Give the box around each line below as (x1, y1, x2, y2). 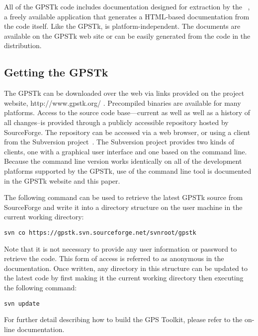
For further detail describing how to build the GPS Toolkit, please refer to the (4, 314, 243, 325)
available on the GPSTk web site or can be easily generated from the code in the (4, 30, 251, 41)
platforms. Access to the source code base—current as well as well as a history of (4, 107, 251, 118)
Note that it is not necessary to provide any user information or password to (4, 243, 237, 254)
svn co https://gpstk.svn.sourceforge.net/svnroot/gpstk (4, 229, 196, 236)
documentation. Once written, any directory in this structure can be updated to (4, 263, 248, 273)
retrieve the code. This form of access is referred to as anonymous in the (4, 253, 224, 264)
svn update (4, 300, 40, 307)
